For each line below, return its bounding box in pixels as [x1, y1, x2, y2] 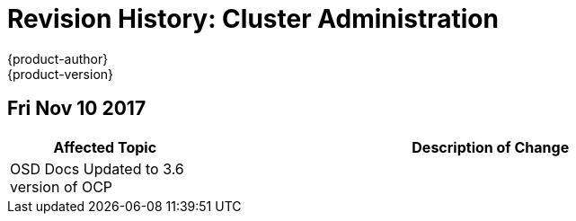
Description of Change [412, 137, 570, 156]
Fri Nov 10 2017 [7, 97, 146, 120]
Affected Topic [53, 137, 157, 156]
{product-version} [7, 66, 114, 82]
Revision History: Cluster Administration [7, 4, 499, 34]
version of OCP [10, 177, 113, 196]
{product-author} [7, 50, 109, 66]
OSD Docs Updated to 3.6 [10, 159, 184, 178]
